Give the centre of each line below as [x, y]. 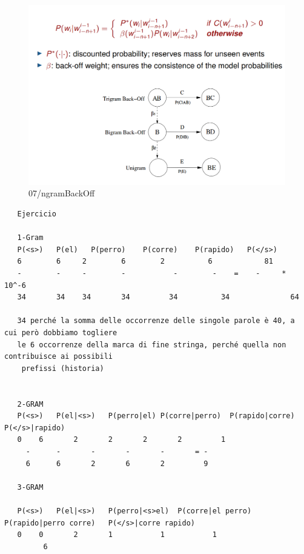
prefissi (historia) [63, 368]
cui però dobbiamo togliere [61, 333]
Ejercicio [37, 214]
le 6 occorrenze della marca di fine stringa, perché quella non [152, 345]
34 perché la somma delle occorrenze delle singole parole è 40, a [156, 321]
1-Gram [30, 238]
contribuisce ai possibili [58, 357]
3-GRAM [30, 487]
